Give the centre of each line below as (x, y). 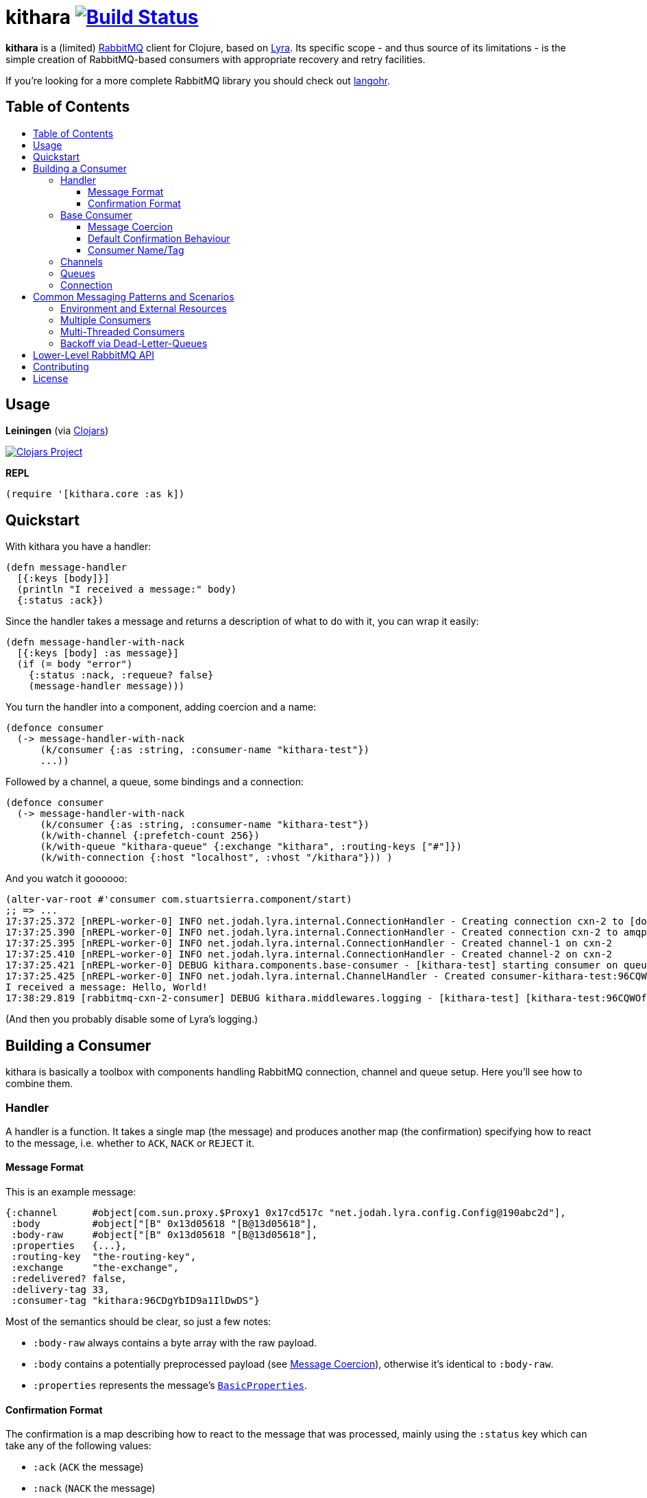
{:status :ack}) (60, 601)
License (51, 378)
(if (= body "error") (75, 664)
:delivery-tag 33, (60, 1290)
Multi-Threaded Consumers (123, 331)
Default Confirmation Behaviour (159, 238)
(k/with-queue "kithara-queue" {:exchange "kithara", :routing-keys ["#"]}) (251, 847)
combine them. (39, 1084)
